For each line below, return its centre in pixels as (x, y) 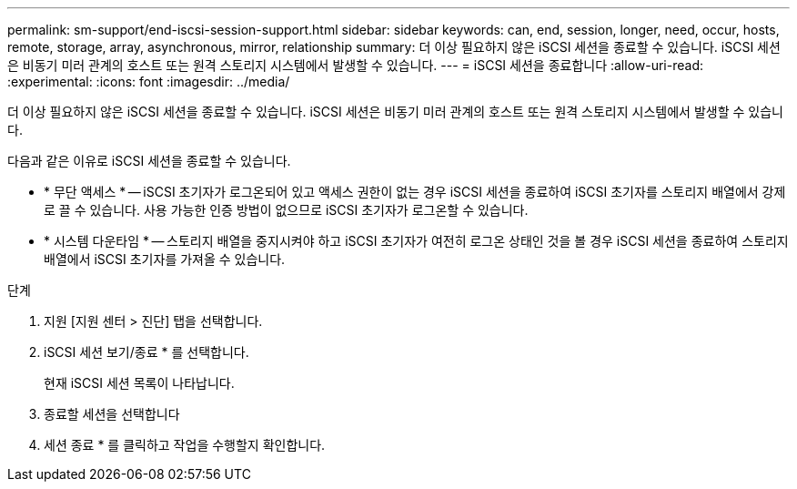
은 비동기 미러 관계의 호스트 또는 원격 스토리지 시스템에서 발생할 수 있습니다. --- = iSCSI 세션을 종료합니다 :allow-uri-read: (356, 65)
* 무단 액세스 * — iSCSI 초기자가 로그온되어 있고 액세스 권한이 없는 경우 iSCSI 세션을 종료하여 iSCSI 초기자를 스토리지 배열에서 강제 (415, 192)
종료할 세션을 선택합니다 (112, 414)
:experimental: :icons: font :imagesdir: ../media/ (149, 81)
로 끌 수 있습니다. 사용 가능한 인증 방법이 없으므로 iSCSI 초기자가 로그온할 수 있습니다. (286, 210)
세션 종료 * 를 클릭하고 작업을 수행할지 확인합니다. (185, 445)
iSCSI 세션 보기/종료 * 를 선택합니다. (146, 352)
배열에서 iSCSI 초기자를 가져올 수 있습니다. (165, 259)
